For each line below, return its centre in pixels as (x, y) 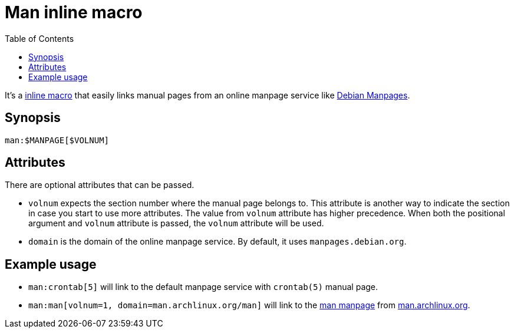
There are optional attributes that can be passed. (100, 185)
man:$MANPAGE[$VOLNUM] (57, 140)
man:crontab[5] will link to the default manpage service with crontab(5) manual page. (203, 287)
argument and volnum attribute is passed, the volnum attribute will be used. (176, 223)
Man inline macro (74, 12)
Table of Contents (39, 38)
